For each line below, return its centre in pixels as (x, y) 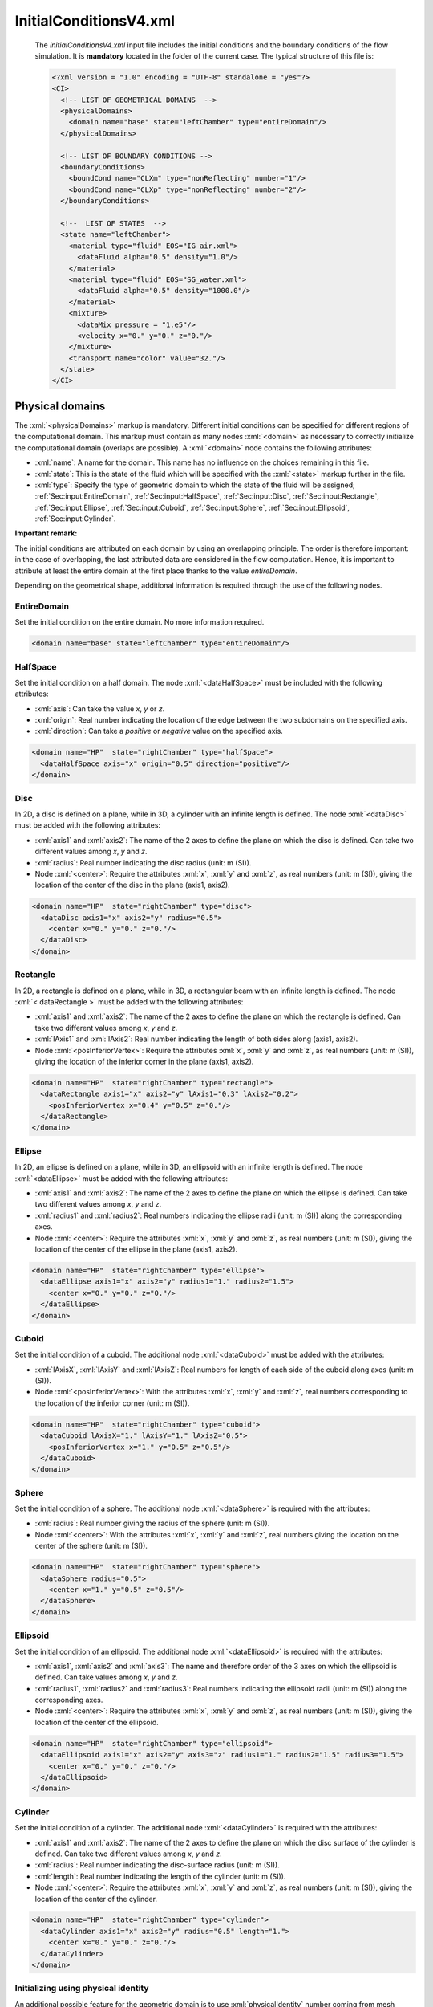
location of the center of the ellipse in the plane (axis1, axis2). (136, 1249)
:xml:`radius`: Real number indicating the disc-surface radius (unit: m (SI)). (157, 1865)
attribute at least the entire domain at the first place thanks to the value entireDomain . (156, 571)
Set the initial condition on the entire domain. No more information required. (140, 622)
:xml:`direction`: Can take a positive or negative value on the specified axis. (159, 731)
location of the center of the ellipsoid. (97, 1722)
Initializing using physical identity (82, 1989)
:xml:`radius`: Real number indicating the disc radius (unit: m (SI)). (143, 862)
